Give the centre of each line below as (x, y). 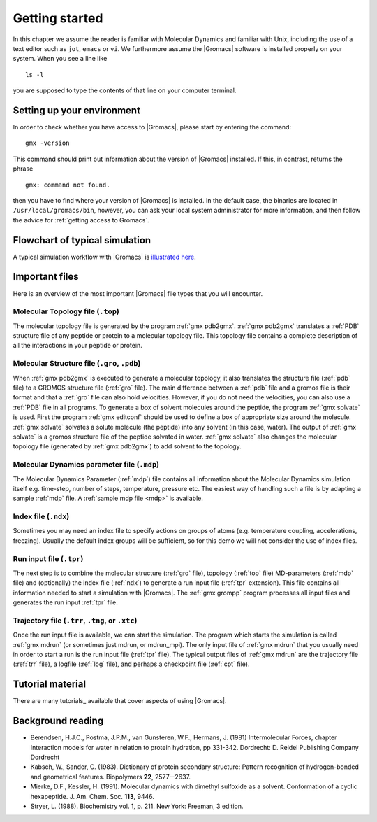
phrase (23, 169)
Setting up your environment (77, 110)
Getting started (58, 18)
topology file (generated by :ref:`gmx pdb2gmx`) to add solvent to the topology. (127, 446)
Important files (46, 277)
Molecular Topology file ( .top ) (66, 311)
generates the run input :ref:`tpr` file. (65, 602)
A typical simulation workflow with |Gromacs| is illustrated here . (104, 257)
